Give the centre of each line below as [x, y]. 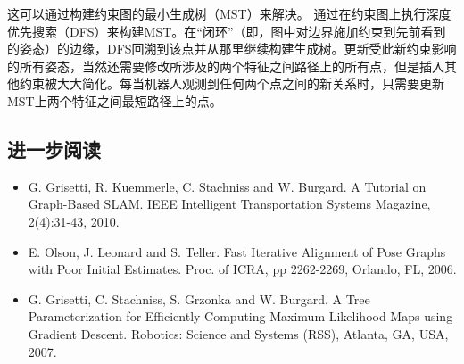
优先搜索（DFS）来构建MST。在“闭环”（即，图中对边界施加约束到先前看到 [227, 31]
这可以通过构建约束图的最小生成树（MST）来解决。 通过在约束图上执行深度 [229, 13]
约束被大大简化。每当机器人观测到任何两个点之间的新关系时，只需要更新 [232, 83]
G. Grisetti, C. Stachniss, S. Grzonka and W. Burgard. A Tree [199, 298]
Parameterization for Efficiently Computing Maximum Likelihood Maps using [240, 316]
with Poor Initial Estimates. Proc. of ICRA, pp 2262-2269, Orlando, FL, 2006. [242, 269]
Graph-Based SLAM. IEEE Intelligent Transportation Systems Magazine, [229, 204]
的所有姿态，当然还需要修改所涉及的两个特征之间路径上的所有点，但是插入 [226, 66]
